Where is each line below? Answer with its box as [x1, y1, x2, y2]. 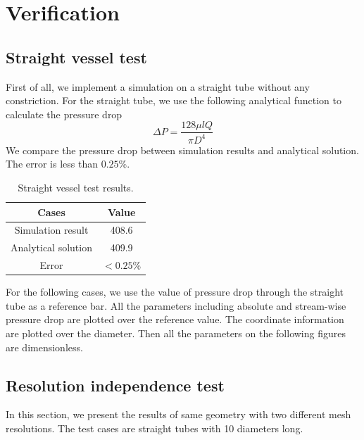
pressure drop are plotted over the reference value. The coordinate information [6, 312, 344, 327]
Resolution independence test [6, 374, 225, 396]
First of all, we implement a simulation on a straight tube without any [6, 79, 310, 94]
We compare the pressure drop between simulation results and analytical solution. [6, 142, 359, 157]
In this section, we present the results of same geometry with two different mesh [6, 407, 351, 422]
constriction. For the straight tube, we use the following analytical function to [6, 93, 341, 108]
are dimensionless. [6, 339, 83, 354]
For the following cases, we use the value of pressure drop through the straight [6, 284, 344, 299]
